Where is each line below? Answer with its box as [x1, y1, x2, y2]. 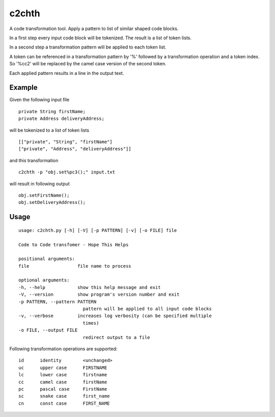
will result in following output [9, 180, 70, 187]
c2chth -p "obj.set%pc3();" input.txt [18, 169, 116, 175]
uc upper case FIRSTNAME [18, 364, 107, 371]
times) [82, 320, 99, 326]
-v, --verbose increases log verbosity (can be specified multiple [18, 313, 212, 319]
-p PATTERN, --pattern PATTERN [18, 299, 97, 304]
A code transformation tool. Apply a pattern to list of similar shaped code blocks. [9, 25, 179, 32]
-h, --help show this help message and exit [18, 284, 161, 290]
